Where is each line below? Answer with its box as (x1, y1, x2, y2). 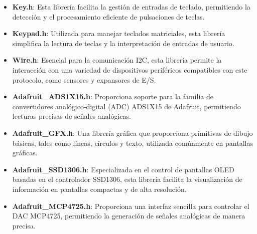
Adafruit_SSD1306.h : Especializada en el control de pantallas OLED (12, 164, 234, 174)
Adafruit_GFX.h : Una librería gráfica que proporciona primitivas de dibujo (12, 127, 253, 138)
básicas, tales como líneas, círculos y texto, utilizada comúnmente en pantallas (12, 137, 253, 148)
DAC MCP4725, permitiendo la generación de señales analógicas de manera (12, 210, 245, 221)
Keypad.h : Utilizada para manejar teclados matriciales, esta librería (12, 28, 225, 39)
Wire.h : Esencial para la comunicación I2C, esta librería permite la (12, 55, 222, 65)
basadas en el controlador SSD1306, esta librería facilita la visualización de (12, 174, 242, 184)
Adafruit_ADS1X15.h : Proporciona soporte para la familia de (12, 91, 213, 102)
